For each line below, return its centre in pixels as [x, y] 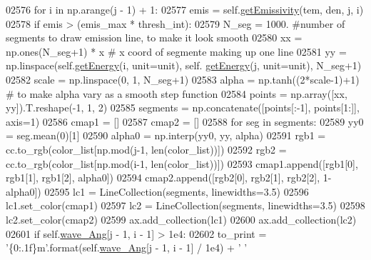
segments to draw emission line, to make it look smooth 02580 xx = [154, 37]
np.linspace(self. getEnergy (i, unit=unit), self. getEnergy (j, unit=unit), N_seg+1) [184, 65]
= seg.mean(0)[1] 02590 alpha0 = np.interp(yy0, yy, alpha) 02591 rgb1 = [166, 135]
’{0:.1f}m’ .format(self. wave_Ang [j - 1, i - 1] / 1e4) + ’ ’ [127, 247]
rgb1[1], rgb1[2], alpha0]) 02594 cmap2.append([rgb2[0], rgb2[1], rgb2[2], [163, 177]
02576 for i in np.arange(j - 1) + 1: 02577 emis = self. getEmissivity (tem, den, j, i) [185, 9]
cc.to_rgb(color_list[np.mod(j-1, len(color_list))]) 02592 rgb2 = [146, 149]
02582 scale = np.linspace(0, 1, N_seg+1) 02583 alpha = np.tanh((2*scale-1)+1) [183, 79]
